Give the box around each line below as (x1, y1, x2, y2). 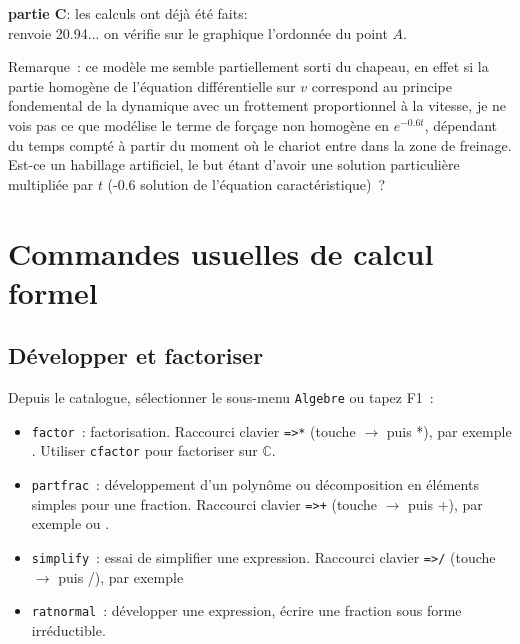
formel (8, 271, 98, 312)
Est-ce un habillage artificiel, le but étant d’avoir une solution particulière (8, 154, 460, 175)
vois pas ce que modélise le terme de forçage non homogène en (8, 114, 389, 135)
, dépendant (424, 114, 497, 135)
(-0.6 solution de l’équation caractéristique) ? (107, 173, 386, 194)
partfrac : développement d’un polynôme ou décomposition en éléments (31, 474, 479, 495)
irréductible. (31, 619, 106, 640)
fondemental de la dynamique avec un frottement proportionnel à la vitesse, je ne (8, 95, 507, 116)
